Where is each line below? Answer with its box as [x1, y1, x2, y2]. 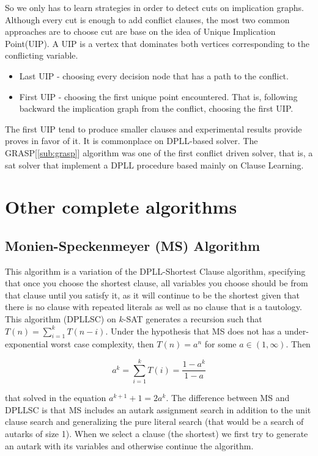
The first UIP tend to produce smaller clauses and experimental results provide [5, 122, 302, 135]
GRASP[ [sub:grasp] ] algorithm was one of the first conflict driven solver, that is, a [5, 146, 313, 159]
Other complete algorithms [5, 194, 237, 219]
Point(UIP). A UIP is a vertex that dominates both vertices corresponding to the [5, 37, 310, 49]
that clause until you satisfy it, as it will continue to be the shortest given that [5, 288, 300, 301]
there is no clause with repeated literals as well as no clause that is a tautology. [5, 300, 302, 313]
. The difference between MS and [166, 391, 290, 404]
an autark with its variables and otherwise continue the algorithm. [5, 439, 254, 452]
